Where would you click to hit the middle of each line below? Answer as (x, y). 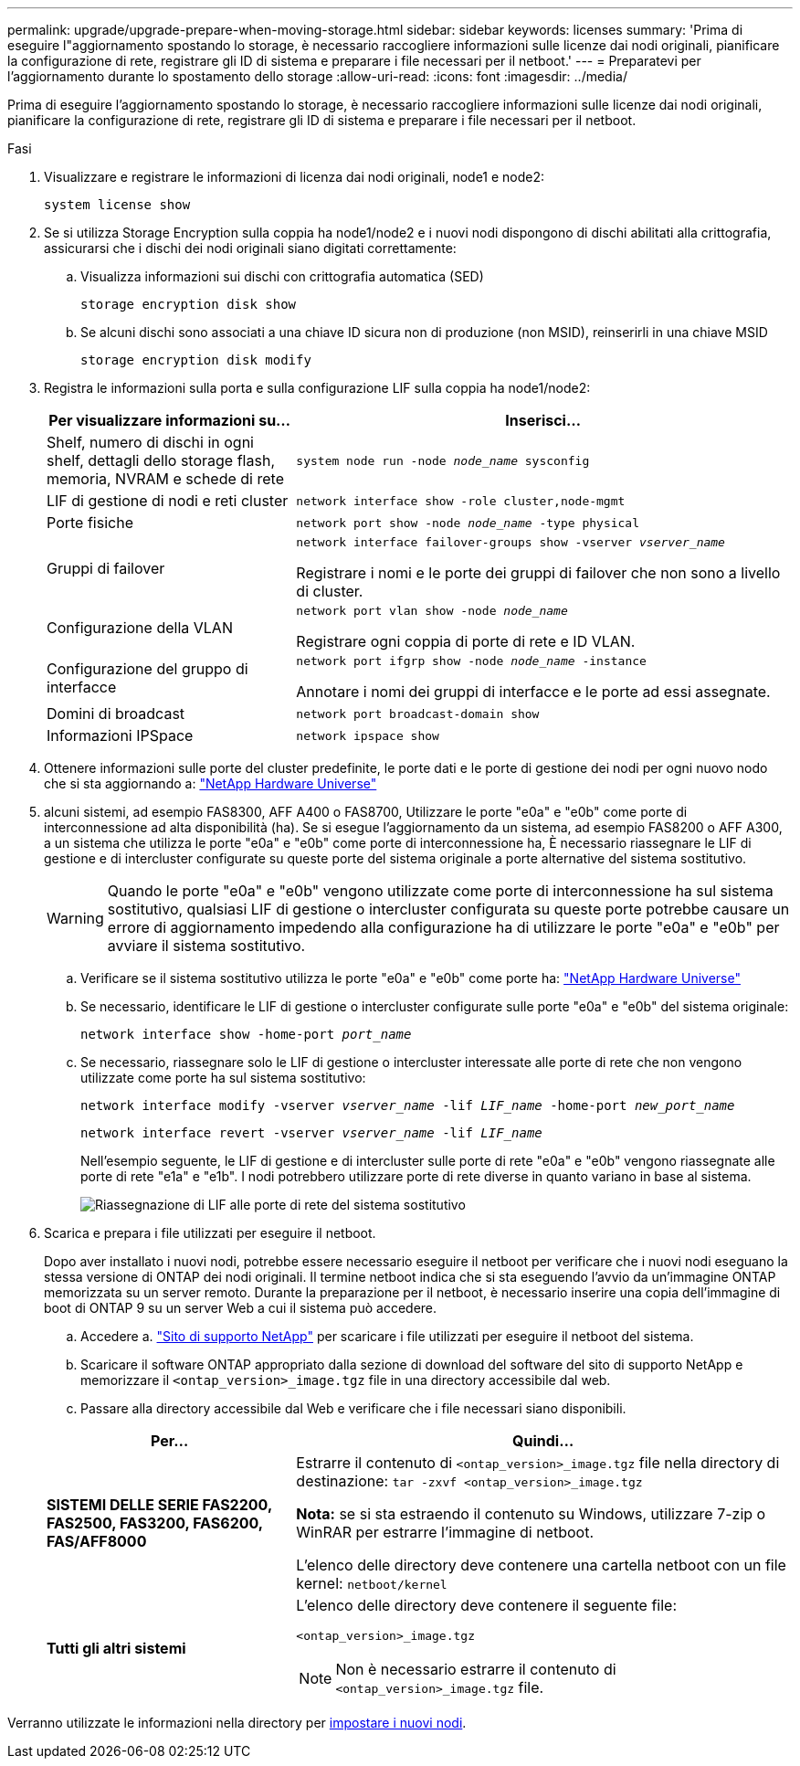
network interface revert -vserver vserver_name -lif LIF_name (311, 1133)
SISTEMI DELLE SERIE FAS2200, (159, 1505)
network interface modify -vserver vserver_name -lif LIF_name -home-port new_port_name (408, 1105)
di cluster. (330, 591)
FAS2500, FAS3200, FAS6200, (155, 1523)
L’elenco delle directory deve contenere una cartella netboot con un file (541, 1565)
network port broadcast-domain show (418, 714)
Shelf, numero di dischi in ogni (150, 442)
